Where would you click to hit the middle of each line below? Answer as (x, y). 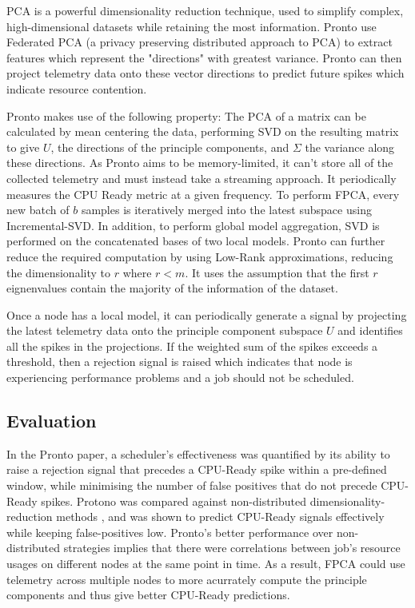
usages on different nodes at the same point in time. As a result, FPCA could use (206, 564)
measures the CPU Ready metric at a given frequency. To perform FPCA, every (203, 194)
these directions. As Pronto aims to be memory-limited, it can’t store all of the (200, 163)
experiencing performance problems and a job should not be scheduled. (180, 378)
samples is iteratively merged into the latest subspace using (226, 210)
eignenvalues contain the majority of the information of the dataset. (172, 288)
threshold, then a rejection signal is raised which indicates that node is (180, 362)
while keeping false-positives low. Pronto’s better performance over (170, 532)
